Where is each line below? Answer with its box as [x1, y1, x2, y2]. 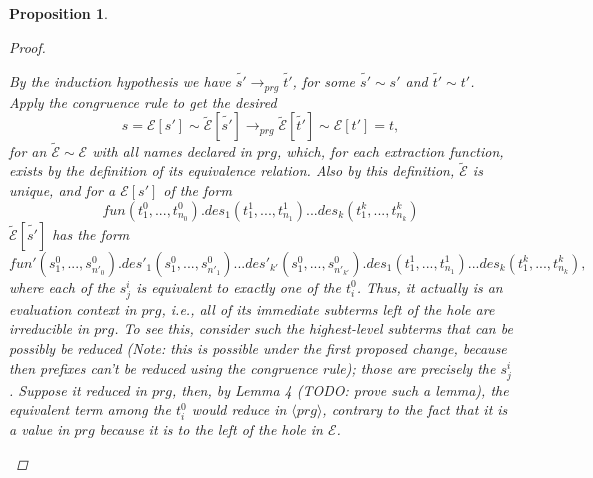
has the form [52, 223, 130, 244]
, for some [292, 71, 356, 92]
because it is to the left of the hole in [99, 419, 323, 440]
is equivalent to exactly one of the [136, 276, 341, 297]
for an [9, 140, 47, 161]
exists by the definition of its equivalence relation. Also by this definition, [9, 160, 455, 181]
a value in [9, 419, 70, 440]
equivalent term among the [9, 399, 171, 420]
